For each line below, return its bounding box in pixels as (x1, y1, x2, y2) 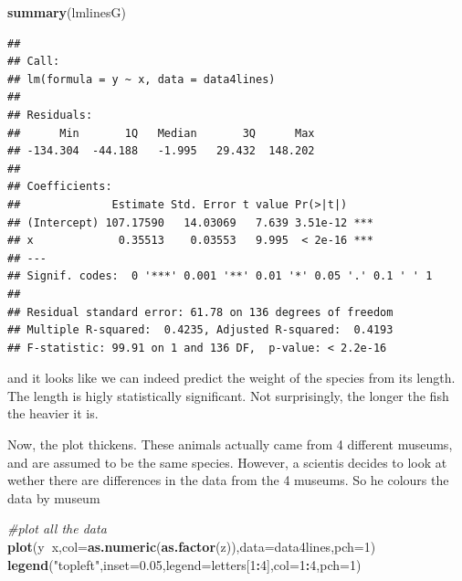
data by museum (7, 488, 100, 507)
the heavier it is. (7, 404, 99, 423)
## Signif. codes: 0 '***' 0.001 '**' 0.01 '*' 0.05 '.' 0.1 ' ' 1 (7, 269, 433, 283)
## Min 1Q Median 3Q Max (7, 126, 315, 140)
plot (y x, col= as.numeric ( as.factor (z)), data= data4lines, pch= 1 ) (7, 537, 376, 556)
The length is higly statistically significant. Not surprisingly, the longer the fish (7, 386, 449, 405)
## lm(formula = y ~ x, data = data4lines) (7, 72, 276, 86)
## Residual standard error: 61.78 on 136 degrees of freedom (7, 305, 394, 319)
